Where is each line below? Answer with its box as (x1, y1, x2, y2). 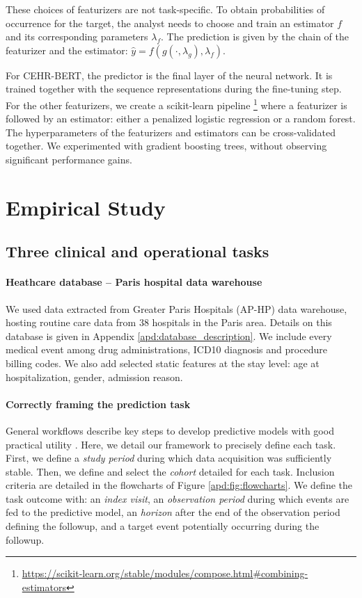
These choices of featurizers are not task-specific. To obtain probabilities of (6, 2, 325, 16)
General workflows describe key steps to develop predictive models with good (6, 423, 334, 437)
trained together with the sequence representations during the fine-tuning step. (6, 81, 342, 96)
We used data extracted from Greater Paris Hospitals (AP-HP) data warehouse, (6, 301, 347, 316)
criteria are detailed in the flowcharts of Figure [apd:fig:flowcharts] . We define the (6, 478, 353, 492)
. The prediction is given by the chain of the (161, 29, 349, 44)
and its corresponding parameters (6, 29, 148, 44)
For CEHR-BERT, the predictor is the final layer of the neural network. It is (6, 67, 333, 82)
